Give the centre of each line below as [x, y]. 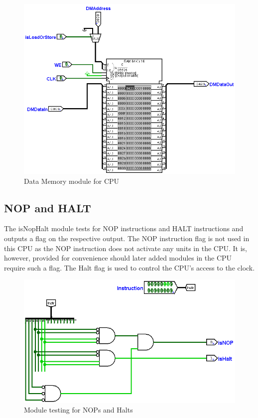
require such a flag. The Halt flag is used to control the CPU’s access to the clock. [129, 267]
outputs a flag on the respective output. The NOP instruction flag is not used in [127, 238]
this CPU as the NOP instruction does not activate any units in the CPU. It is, [126, 248]
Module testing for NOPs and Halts [78, 410]
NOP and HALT [48, 208]
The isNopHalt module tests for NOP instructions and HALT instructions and [124, 228]
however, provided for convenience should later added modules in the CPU [118, 258]
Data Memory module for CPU [72, 181]
